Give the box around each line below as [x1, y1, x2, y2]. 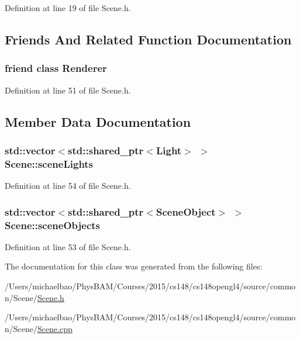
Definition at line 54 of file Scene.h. [5, 179, 131, 192]
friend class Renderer [5, 61, 107, 75]
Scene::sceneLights [5, 156, 94, 171]
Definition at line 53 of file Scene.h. [5, 240, 131, 252]
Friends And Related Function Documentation [5, 30, 292, 48]
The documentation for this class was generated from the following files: [5, 260, 263, 272]
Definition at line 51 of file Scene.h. [5, 84, 131, 96]
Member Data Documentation [5, 112, 191, 130]
